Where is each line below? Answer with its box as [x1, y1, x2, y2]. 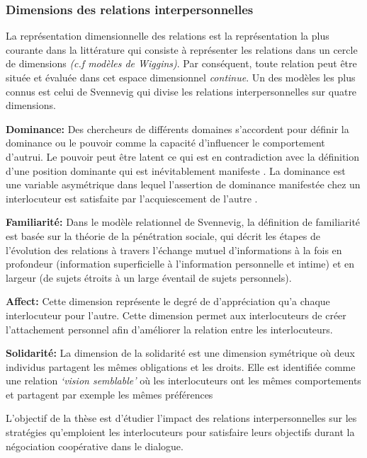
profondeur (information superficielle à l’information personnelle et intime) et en [6, 256, 354, 271]
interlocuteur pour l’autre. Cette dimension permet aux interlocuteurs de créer [6, 307, 346, 322]
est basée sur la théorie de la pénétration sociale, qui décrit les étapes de [6, 228, 320, 243]
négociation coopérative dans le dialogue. [6, 438, 183, 453]
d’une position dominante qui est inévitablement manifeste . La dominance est [6, 163, 346, 178]
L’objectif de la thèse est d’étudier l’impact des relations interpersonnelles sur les [6, 411, 357, 425]
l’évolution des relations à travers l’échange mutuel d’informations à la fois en [6, 242, 342, 257]
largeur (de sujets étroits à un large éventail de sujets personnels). [6, 270, 292, 285]
